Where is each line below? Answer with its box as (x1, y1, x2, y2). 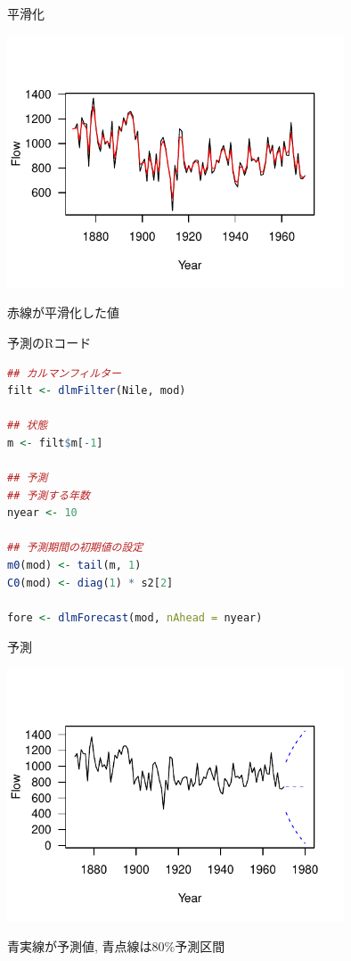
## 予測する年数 (7, 489, 90, 502)
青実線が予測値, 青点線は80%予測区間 (7, 936, 225, 955)
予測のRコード (7, 333, 92, 351)
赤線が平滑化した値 (7, 303, 119, 322)
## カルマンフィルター (7, 366, 121, 380)
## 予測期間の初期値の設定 (7, 541, 143, 554)
